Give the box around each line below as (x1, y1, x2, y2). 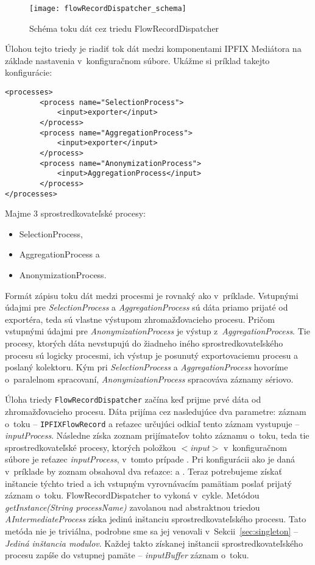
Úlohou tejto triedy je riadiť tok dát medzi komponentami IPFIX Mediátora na (5, 42, 302, 55)
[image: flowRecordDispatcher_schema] (29, 4, 186, 13)
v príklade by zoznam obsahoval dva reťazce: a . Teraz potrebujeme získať (5, 465, 282, 478)
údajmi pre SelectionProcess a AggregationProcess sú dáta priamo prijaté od (5, 301, 288, 314)
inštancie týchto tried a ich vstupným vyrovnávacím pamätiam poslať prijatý (5, 477, 292, 489)
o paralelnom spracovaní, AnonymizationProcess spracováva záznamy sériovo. (5, 372, 294, 385)
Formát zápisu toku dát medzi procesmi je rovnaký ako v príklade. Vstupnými (5, 289, 299, 301)
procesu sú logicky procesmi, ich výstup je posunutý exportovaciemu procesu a (5, 348, 298, 361)
